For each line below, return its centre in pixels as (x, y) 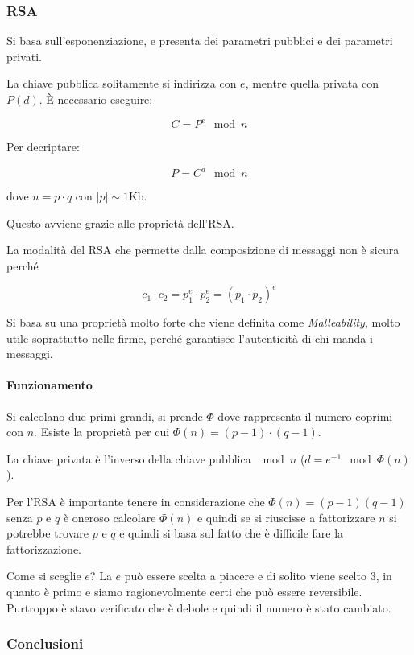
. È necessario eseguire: (96, 99)
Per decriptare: (43, 147)
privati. (25, 56)
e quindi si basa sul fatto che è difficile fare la (232, 533)
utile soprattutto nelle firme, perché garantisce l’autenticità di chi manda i (190, 338)
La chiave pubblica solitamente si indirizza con (122, 83)
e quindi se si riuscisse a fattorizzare (286, 517)
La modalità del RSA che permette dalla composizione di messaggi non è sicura (203, 250)
